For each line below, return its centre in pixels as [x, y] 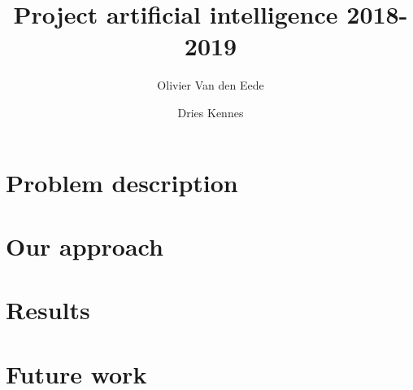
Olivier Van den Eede [211, 85]
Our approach [85, 245]
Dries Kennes [211, 112]
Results [48, 310]
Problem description [122, 182]
